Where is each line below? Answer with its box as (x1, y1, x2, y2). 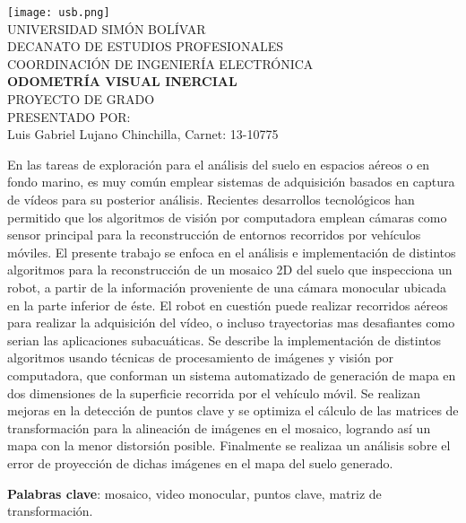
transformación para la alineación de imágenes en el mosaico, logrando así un (7, 418, 431, 437)
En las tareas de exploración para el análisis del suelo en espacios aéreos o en (7, 154, 430, 173)
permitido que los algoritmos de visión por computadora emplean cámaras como (7, 207, 447, 226)
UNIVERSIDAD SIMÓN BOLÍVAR (7, 19, 206, 38)
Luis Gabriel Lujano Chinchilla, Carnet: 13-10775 (7, 125, 279, 144)
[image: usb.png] (7, 6, 110, 19)
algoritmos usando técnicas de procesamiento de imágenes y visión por (7, 348, 394, 367)
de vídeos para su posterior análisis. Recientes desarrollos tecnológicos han (7, 190, 415, 208)
